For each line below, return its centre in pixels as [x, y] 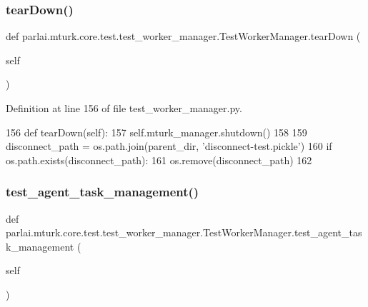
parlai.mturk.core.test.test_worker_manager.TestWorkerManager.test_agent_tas [184, 232]
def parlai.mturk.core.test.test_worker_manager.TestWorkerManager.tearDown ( [183, 36]
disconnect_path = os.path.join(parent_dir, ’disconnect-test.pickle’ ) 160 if [169, 146]
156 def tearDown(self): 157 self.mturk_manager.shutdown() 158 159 [156, 132]
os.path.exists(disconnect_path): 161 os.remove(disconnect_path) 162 [159, 160]
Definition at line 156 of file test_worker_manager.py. [124, 108]
